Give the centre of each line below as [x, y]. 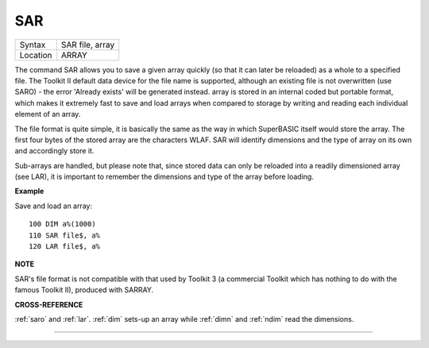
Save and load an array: [54, 206]
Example [29, 191]
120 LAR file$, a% [65, 247]
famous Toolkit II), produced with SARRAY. [84, 290]
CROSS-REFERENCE [49, 304]
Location [36, 55]
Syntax [33, 44]
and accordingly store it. [54, 151]
